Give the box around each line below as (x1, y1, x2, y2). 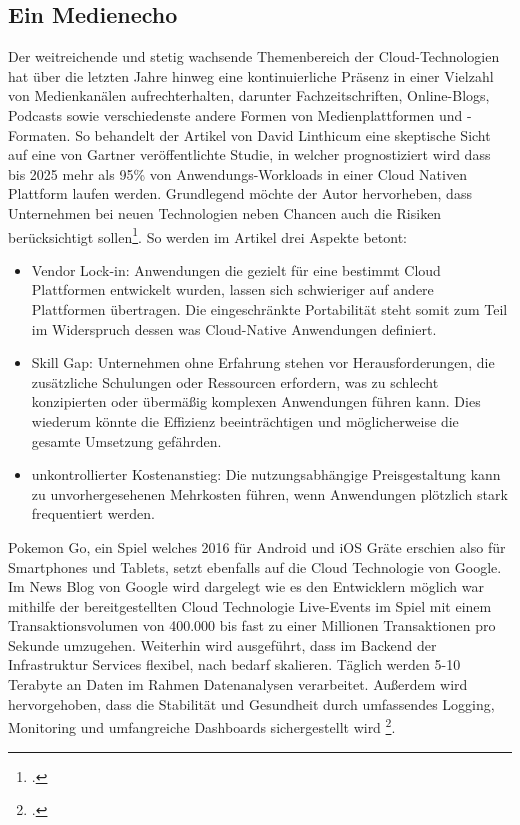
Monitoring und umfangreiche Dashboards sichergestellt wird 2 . (8, 714, 396, 737)
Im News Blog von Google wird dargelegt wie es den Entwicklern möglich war (8, 576, 484, 597)
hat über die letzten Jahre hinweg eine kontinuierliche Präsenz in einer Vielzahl (8, 65, 494, 86)
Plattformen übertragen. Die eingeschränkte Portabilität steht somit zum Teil (31, 298, 508, 319)
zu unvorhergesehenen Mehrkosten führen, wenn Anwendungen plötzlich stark (31, 483, 508, 504)
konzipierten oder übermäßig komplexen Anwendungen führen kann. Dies (31, 391, 481, 412)
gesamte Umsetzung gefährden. (31, 430, 222, 451)
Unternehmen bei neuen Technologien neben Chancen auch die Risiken (8, 202, 442, 223)
